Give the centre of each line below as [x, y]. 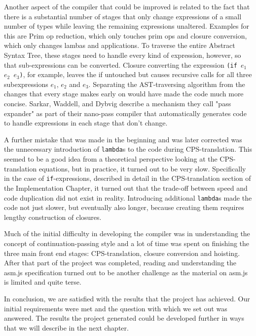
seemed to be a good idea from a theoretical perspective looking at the [111, 159]
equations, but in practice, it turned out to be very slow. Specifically [142, 168]
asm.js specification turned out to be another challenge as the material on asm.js [126, 272]
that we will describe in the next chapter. [66, 327]
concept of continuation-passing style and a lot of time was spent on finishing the [127, 243]
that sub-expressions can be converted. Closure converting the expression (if [121, 64]
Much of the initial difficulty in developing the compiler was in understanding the [127, 233]
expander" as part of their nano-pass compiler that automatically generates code [125, 113]
